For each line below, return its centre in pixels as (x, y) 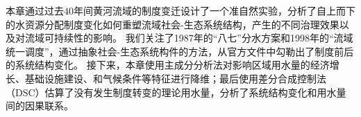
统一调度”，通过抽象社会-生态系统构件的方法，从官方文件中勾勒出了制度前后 (180, 51)
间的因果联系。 (40, 106)
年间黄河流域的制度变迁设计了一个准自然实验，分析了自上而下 (215, 10)
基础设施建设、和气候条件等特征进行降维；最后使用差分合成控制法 (175, 78)
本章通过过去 (35, 10)
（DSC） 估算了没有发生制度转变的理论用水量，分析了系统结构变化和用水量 (176, 92)
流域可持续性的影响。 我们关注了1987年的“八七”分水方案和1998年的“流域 (189, 38)
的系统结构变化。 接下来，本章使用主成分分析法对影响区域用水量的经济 (168, 65)
